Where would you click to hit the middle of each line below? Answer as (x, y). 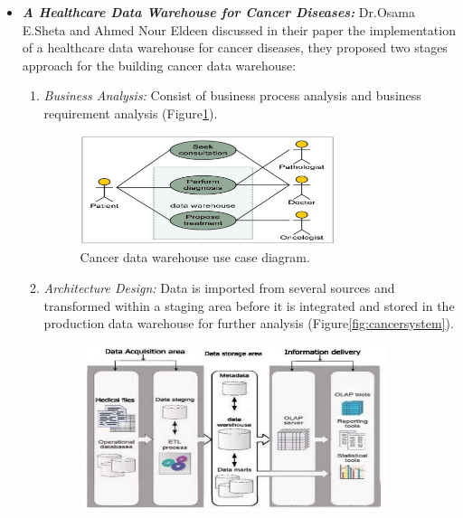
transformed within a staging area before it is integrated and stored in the (249, 305)
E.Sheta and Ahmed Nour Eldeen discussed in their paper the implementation (239, 29)
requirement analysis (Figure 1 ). (131, 113)
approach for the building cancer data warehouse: (159, 65)
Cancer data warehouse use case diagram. (195, 257)
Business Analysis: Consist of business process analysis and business (232, 95)
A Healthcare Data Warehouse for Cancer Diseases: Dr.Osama (218, 12)
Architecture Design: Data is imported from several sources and (219, 288)
